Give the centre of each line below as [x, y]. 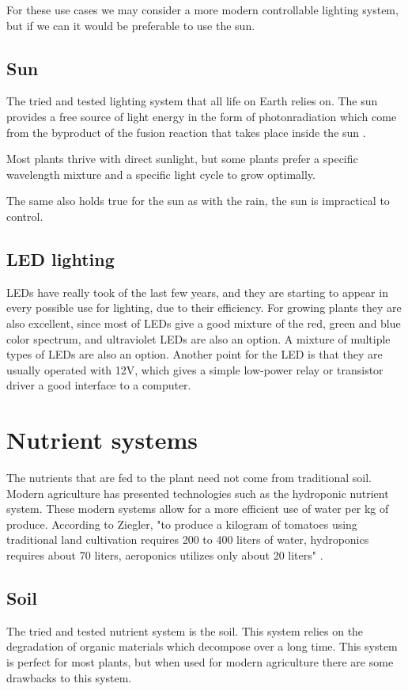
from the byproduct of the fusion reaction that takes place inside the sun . [186, 132]
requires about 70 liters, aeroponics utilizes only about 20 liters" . [165, 555]
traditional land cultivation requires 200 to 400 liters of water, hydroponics [188, 539]
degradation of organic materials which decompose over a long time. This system [202, 646]
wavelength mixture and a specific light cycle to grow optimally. [161, 174]
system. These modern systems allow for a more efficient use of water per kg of [198, 509]
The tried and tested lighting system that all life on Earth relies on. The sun [192, 101]
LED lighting [60, 258]
